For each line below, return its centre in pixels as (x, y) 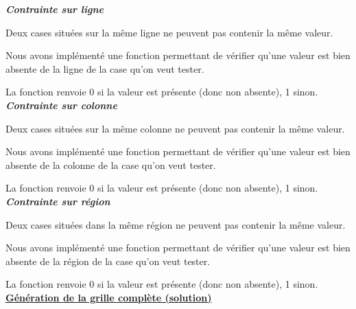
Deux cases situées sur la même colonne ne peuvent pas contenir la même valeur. (175, 128)
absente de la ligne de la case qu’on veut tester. (105, 68)
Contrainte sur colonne (61, 105)
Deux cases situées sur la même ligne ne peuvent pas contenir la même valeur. (169, 32)
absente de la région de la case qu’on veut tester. (108, 261)
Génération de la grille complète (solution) (109, 297)
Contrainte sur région (58, 201)
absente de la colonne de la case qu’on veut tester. (111, 164)
